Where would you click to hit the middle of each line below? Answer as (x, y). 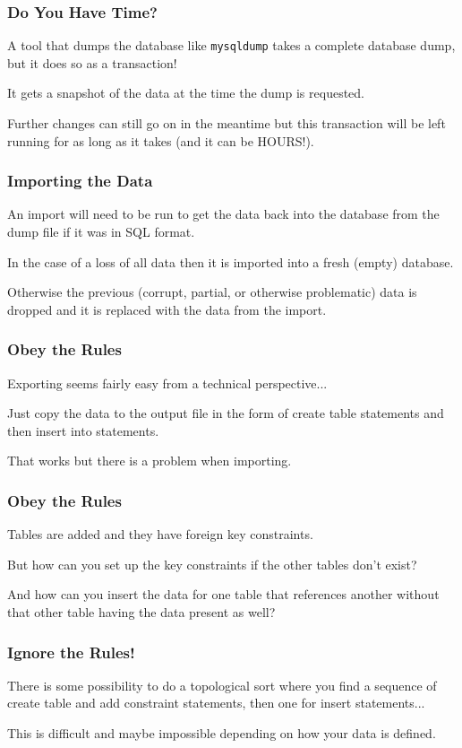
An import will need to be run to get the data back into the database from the (223, 214)
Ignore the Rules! (71, 652)
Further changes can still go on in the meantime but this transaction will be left (227, 123)
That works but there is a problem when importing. (150, 461)
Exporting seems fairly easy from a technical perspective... (167, 383)
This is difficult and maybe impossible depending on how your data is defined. (222, 733)
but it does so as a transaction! (92, 62)
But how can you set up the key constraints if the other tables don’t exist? (212, 564)
